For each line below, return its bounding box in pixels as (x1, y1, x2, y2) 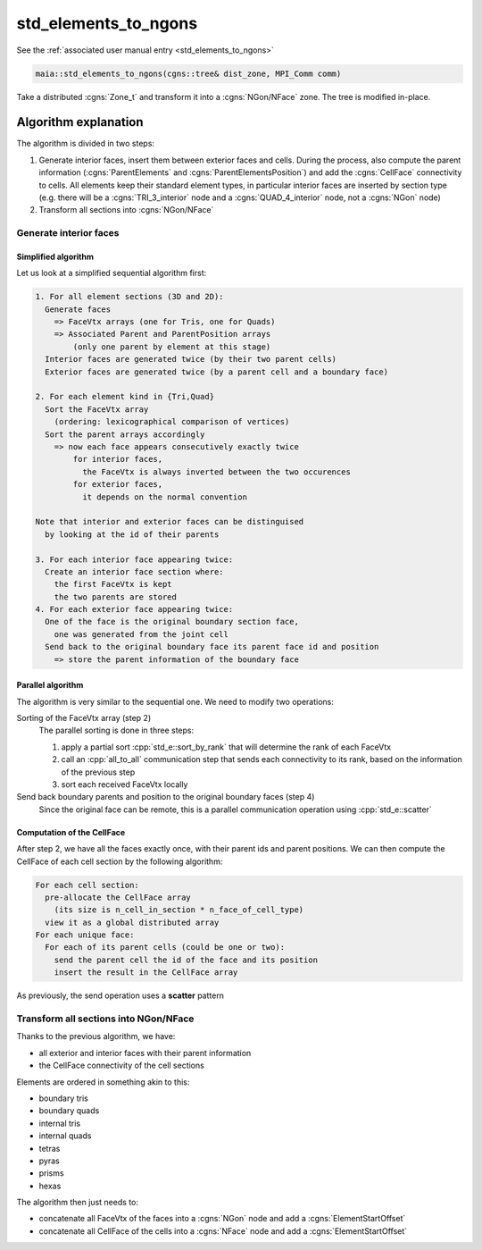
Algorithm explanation (16, 114, 144, 130)
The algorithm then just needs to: (16, 1197, 138, 1208)
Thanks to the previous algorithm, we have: (16, 1031, 176, 1042)
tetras (38, 1143, 61, 1154)
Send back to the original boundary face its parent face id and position (45, 642, 379, 652)
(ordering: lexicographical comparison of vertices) (54, 416, 290, 427)
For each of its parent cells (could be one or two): (45, 943, 286, 952)
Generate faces (45, 304, 112, 315)
